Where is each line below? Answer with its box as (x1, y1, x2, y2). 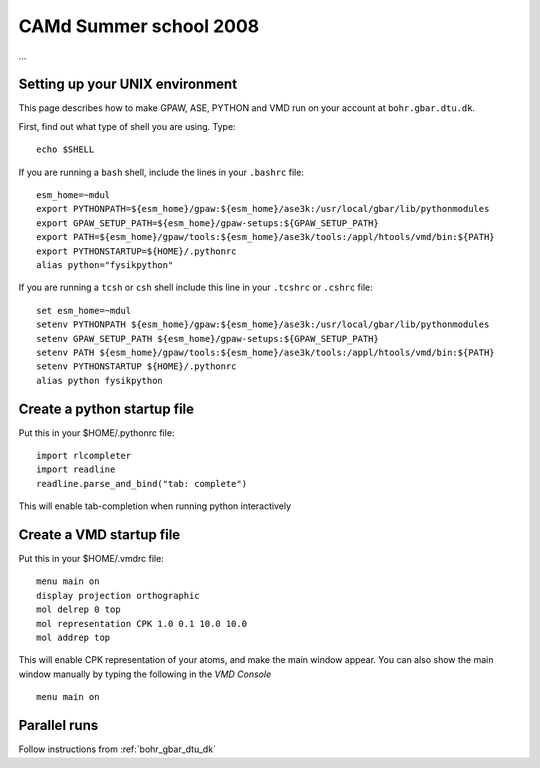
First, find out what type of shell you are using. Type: (18, 120, 236, 132)
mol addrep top (36, 632, 111, 644)
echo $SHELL (36, 144, 95, 155)
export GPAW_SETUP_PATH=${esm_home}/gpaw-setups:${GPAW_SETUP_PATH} (36, 217, 379, 229)
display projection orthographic (36, 590, 200, 601)
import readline (36, 464, 116, 475)
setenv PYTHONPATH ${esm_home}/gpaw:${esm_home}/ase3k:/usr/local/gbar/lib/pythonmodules (36, 319, 490, 330)
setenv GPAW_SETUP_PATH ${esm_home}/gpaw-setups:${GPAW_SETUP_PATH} (36, 333, 379, 344)
